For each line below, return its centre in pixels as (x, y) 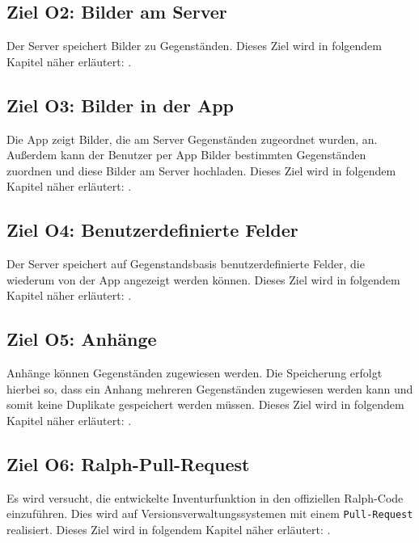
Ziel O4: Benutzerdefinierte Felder (152, 230)
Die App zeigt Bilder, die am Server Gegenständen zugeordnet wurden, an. (192, 139)
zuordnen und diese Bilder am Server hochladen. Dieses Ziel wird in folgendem (201, 170)
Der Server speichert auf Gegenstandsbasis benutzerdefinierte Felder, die (186, 264)
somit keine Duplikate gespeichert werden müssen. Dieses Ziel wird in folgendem (205, 404)
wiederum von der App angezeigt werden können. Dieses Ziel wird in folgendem (203, 279)
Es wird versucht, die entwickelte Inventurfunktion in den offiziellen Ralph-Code (205, 497)
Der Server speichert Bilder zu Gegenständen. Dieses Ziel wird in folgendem (194, 46)
